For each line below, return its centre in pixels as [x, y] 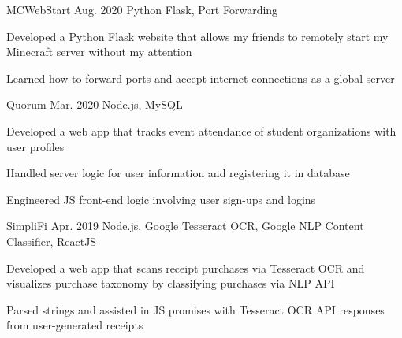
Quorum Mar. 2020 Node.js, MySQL [95, 104]
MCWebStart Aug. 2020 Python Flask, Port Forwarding [142, 9]
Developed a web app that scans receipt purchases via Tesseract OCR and [186, 267]
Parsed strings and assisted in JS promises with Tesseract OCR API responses [195, 309]
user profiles [35, 146]
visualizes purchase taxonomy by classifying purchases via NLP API [171, 283]
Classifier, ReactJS [52, 241]
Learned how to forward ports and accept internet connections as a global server [201, 78]
